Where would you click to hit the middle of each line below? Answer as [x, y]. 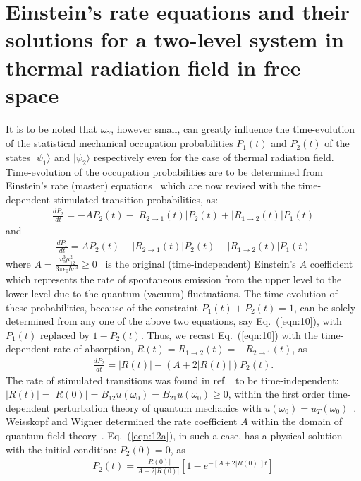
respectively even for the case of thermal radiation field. [214, 156]
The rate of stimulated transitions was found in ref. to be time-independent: [172, 380]
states [18, 156]
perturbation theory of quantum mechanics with [157, 407]
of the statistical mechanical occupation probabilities [120, 143]
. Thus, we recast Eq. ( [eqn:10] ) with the [229, 334]
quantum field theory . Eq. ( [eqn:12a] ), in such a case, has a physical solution [174, 435]
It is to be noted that [51, 128]
